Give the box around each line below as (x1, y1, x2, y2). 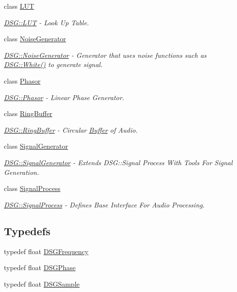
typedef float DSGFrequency (4, 246, 89, 256)
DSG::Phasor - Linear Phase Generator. (4, 92, 125, 102)
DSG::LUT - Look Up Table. (4, 17, 89, 27)
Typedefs (4, 223, 51, 238)
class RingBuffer (4, 108, 53, 119)
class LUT (4, 1, 35, 11)
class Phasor (4, 75, 41, 86)
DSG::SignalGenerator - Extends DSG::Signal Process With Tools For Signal (4, 157, 233, 167)
